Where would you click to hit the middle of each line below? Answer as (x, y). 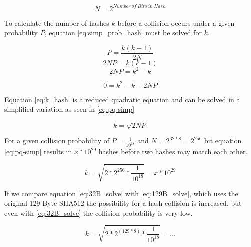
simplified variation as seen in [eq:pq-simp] (69, 109)
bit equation (223, 141)
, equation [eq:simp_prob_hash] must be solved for (123, 32)
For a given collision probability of (57, 141)
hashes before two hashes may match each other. (173, 152)
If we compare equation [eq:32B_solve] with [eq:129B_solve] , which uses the (121, 193)
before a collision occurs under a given (176, 22)
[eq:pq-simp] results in (38, 152)
